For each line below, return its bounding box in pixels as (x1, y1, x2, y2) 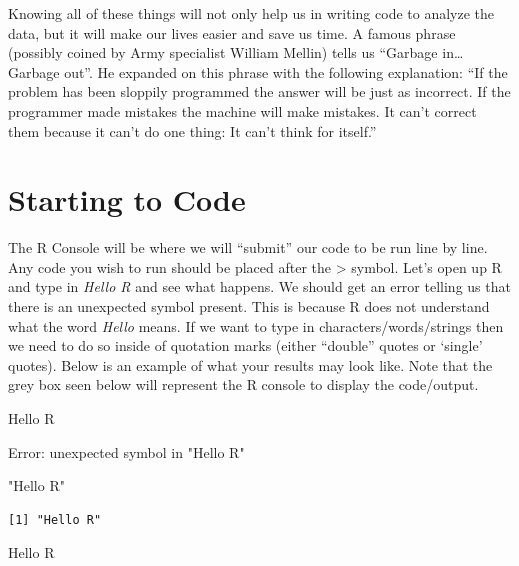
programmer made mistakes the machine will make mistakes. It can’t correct (8, 100, 477, 121)
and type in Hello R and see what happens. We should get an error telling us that (8, 276, 511, 297)
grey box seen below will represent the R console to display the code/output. (8, 374, 479, 395)
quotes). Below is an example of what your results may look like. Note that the (8, 354, 493, 375)
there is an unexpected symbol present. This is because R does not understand (8, 296, 490, 317)
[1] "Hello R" (8, 512, 102, 527)
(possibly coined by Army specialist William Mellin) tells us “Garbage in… (8, 42, 464, 63)
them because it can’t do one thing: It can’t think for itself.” (8, 120, 377, 141)
